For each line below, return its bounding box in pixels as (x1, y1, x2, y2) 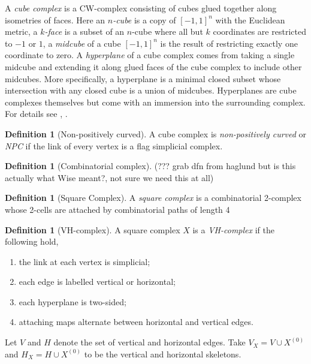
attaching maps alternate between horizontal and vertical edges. (19, 315, 253, 328)
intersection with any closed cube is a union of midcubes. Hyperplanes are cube (5, 84, 297, 97)
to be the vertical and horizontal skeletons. (84, 347, 241, 360)
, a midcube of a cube (43, 37, 121, 49)
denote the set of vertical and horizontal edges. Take (53, 336, 246, 348)
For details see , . (5, 107, 68, 120)
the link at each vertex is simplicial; (19, 255, 150, 267)
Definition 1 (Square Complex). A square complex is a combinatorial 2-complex (5, 191, 301, 204)
